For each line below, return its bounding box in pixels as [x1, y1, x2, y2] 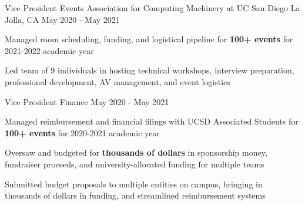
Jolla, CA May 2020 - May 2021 [5, 13, 120, 25]
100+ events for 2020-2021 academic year [5, 126, 160, 139]
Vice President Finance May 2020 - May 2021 [5, 95, 169, 107]
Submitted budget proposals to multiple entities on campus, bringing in [5, 177, 263, 190]
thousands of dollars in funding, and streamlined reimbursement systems [5, 189, 266, 201]
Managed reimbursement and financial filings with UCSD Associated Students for [5, 115, 299, 127]
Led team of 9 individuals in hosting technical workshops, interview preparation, [5, 64, 294, 76]
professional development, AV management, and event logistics [5, 75, 230, 88]
